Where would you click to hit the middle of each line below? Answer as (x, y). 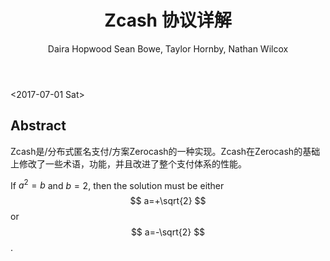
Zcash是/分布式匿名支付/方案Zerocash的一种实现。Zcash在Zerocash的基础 (165, 151)
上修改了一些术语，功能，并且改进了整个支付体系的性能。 (128, 163)
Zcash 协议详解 (168, 20)
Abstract (38, 126)
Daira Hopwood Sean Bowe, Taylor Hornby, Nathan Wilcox (168, 48)
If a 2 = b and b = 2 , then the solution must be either (117, 184)
